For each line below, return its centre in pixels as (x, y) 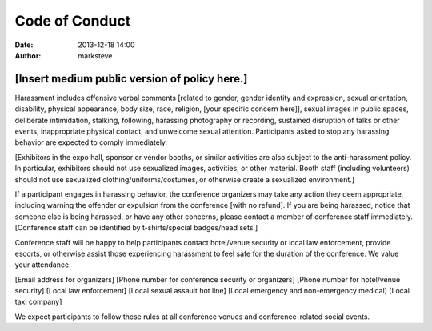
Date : (24, 45)
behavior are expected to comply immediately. (91, 142)
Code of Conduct (73, 21)
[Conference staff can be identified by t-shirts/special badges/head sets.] (136, 228)
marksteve (95, 55)
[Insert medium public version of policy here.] (131, 79)
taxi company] (38, 302)
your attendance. (43, 265)
